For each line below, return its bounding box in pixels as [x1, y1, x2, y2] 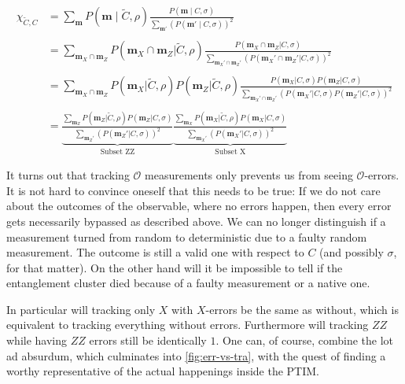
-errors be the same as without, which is [205, 301, 399, 317]
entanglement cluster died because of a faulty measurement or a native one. [6, 275, 370, 291]
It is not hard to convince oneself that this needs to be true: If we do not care [6, 182, 381, 198]
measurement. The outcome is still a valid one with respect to [6, 244, 304, 260]
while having [6, 332, 68, 349]
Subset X [215, 147, 246, 156]
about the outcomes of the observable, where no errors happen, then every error [6, 198, 392, 214]
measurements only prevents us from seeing [145, 167, 353, 183]
